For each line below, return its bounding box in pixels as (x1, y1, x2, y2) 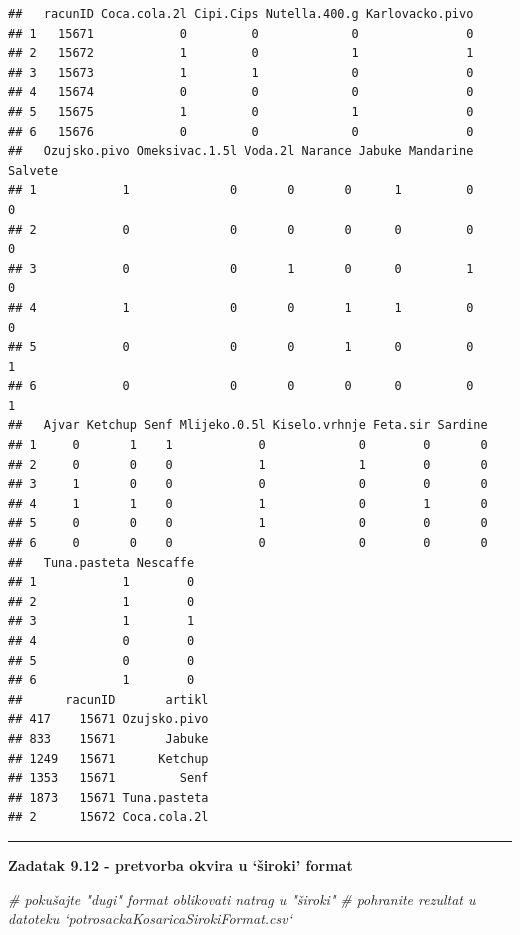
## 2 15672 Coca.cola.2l (8, 810, 209, 825)
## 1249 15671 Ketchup (8, 751, 209, 766)
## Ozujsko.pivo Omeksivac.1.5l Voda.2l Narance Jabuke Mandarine (8, 144, 474, 159)
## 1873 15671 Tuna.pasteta (8, 790, 209, 805)
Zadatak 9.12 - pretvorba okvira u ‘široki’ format (8, 854, 353, 875)
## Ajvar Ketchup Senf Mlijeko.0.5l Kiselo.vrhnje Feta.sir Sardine (8, 418, 488, 433)
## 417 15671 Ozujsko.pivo (8, 712, 209, 727)
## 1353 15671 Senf (8, 771, 209, 786)
